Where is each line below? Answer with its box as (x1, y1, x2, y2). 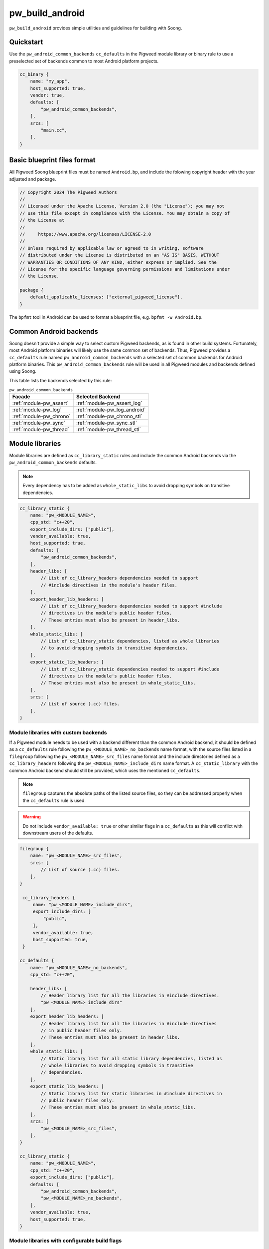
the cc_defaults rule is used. (22, 797, 86, 803)
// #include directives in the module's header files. (40, 582, 178, 588)
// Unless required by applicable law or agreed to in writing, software (19, 245, 204, 251)
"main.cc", (40, 127, 67, 133)
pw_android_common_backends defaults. (9, 460, 97, 466)
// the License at (19, 217, 65, 223)
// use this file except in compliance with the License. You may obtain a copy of (19, 210, 230, 216)
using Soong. (9, 368, 37, 374)
